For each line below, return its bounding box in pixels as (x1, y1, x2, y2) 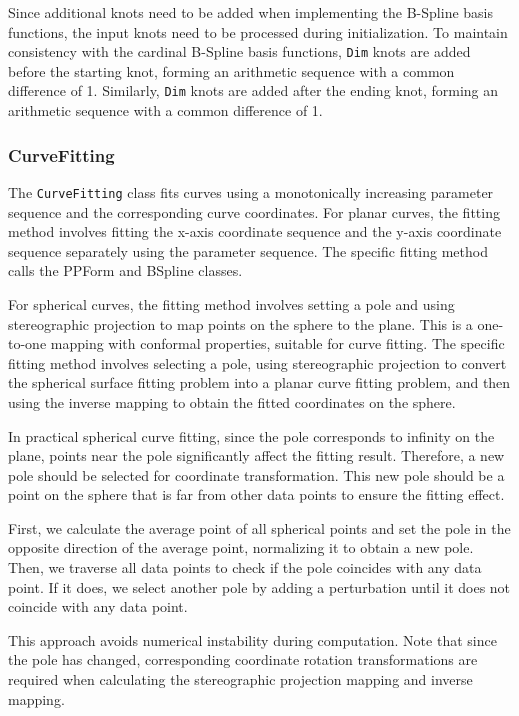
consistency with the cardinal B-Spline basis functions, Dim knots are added (8, 41, 471, 62)
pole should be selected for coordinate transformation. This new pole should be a (8, 464, 505, 485)
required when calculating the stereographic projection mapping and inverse (8, 669, 473, 690)
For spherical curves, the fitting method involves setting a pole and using (8, 293, 455, 314)
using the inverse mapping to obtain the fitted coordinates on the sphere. (8, 391, 456, 412)
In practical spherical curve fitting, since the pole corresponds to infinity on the (8, 425, 495, 446)
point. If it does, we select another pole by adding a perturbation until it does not (8, 576, 511, 597)
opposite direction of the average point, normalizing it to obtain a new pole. (8, 537, 474, 558)
